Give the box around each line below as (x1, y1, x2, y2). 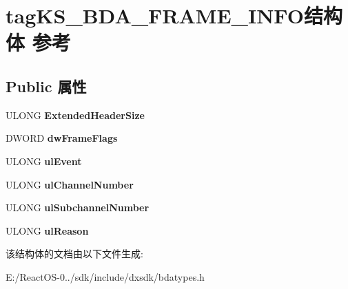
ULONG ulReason (6, 223, 89, 237)
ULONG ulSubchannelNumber (6, 200, 150, 215)
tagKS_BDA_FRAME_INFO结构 (6, 1, 342, 30)
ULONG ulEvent (6, 153, 82, 168)
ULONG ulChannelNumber (6, 177, 134, 191)
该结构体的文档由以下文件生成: (6, 246, 143, 261)
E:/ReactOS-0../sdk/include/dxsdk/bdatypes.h (6, 269, 205, 283)
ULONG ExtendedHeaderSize (6, 107, 145, 122)
